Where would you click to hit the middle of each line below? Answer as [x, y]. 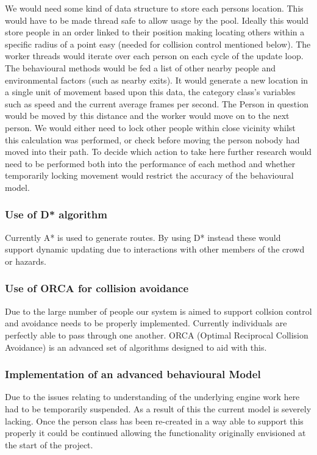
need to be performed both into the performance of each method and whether [150, 163]
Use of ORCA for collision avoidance [97, 288]
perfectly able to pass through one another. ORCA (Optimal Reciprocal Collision [157, 335]
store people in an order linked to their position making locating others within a [155, 32]
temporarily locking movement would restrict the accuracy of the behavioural [149, 175]
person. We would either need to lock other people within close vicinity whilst [150, 127]
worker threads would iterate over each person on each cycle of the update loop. [154, 56]
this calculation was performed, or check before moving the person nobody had [152, 139]
